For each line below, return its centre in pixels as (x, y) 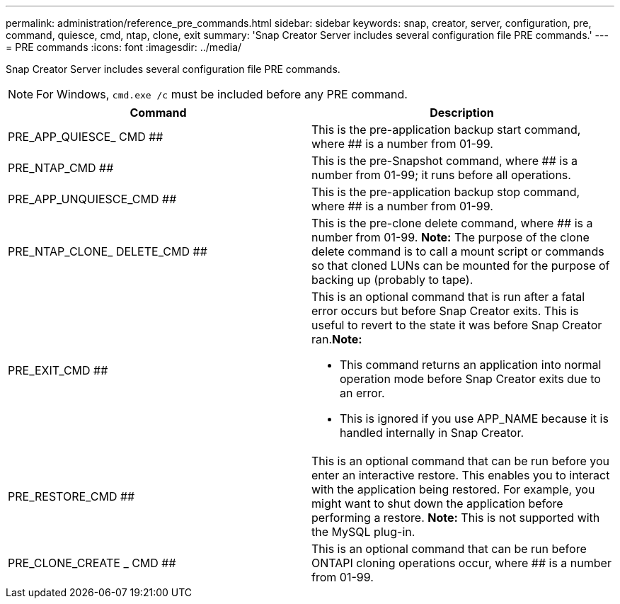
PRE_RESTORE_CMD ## (71, 496)
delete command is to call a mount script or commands (458, 251)
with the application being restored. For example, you (453, 489)
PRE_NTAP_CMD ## (61, 168)
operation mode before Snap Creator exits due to (470, 379)
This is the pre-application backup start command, (446, 130)
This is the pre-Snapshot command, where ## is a (445, 161)
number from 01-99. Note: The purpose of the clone (450, 237)
